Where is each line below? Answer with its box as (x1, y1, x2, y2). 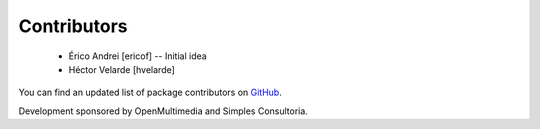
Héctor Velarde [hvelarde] (68, 63, 175, 75)
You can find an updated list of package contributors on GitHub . (18, 86, 282, 99)
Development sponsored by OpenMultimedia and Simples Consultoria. (18, 105, 309, 117)
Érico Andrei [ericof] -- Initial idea (68, 50, 207, 62)
